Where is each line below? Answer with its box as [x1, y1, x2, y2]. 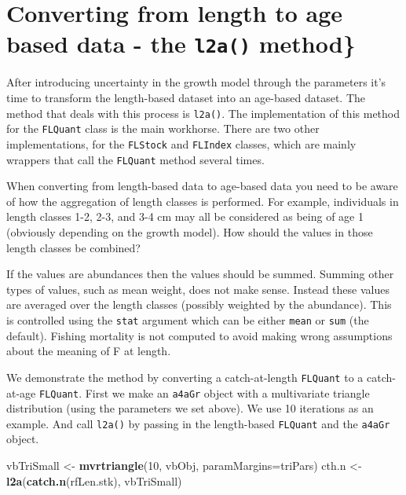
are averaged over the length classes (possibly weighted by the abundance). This [6, 296, 392, 313]
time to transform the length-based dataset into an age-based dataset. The [6, 90, 365, 106]
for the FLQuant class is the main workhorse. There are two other [6, 120, 320, 137]
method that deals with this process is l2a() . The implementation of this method [6, 104, 401, 121]
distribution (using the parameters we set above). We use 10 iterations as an [6, 400, 374, 416]
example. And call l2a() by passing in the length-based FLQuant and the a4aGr [6, 415, 390, 431]
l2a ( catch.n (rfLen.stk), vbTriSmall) [6, 472, 182, 489]
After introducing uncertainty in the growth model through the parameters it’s [6, 74, 386, 90]
